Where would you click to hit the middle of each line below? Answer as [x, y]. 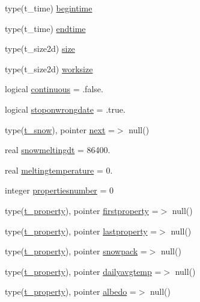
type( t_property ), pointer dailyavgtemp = [83, 271]
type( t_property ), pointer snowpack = [76, 251]
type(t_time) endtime [45, 28]
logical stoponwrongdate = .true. [65, 109]
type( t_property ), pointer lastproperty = [81, 231]
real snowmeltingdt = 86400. [58, 150]
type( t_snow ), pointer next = [60, 129]
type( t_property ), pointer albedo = [71, 291]
